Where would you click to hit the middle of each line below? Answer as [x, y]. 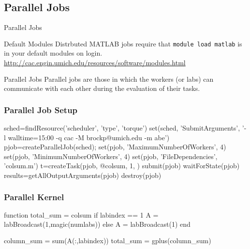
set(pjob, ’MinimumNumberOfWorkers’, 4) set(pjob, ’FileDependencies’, [111, 156]
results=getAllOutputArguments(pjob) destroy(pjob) [83, 175]
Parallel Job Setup [41, 110]
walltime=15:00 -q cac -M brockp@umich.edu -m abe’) [89, 137]
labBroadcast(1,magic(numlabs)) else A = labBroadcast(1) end [97, 224]
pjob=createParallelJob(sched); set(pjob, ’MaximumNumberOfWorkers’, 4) [115, 147]
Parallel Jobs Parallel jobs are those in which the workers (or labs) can [109, 79]
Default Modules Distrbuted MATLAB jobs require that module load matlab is [123, 43]
